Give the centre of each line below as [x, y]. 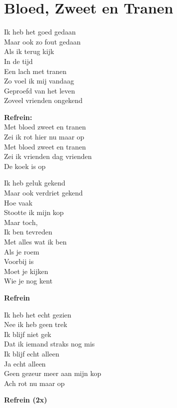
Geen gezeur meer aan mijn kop [53, 373]
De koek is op [25, 166]
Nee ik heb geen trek [36, 324]
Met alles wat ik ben [35, 241]
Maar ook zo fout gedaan [42, 41]
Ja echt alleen [25, 363]
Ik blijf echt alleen [32, 353]
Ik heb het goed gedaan [40, 32]
